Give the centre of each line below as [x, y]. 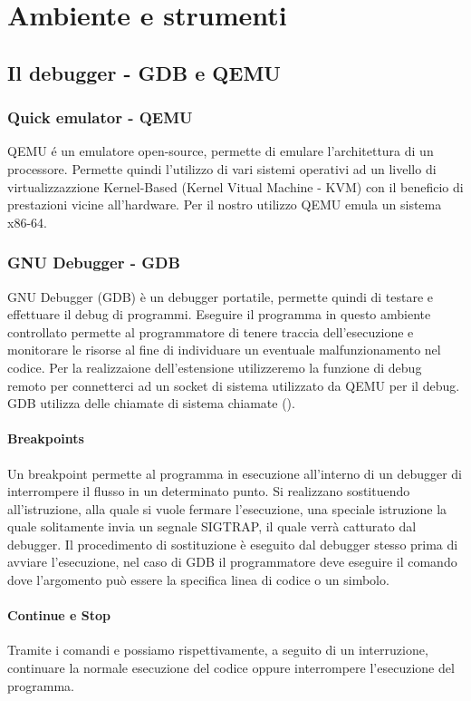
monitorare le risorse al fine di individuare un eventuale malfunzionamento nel [224, 350]
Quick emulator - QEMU [100, 117]
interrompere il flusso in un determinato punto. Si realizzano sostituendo [209, 491]
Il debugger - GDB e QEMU [144, 72]
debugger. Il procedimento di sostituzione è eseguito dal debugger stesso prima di [233, 544]
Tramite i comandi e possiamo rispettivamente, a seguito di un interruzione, [218, 650]
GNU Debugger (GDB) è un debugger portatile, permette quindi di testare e [221, 296]
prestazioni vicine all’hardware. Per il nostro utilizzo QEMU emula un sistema [225, 204]
